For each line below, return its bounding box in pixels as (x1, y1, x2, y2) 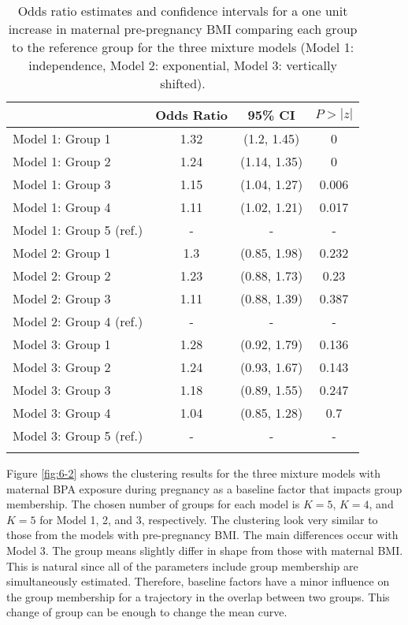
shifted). (160, 74, 206, 92)
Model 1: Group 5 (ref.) (13, 221, 143, 239)
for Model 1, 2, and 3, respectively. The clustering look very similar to (39, 511, 378, 527)
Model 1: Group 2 (13, 152, 111, 170)
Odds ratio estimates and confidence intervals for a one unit (17, 2, 348, 20)
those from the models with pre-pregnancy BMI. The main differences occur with (6, 526, 399, 543)
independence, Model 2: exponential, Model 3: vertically (28, 56, 337, 74)
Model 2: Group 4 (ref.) (13, 312, 143, 330)
